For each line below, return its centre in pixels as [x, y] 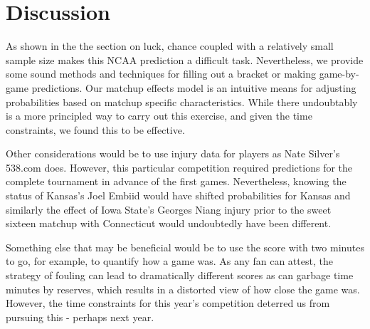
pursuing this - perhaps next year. [80, 317]
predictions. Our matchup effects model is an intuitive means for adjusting [194, 87]
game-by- [339, 74]
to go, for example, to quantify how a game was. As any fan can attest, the [169, 261]
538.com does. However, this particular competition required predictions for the [179, 167]
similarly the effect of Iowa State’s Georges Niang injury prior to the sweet [169, 209]
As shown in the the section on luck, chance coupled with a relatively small [170, 46]
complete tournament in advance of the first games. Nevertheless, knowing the [176, 181]
